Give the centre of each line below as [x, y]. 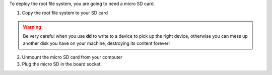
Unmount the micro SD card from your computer [72, 57]
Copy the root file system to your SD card [65, 13]
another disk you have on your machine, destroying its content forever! [96, 43]
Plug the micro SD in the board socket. [62, 64]
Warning [32, 27]
